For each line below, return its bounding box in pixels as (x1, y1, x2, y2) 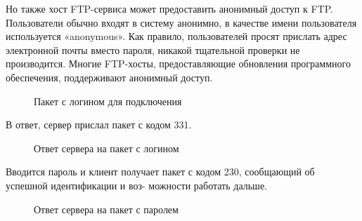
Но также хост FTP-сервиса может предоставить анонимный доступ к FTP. (6, 1, 333, 15)
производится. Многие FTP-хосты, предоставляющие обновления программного (6, 56, 351, 71)
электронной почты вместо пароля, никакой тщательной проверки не (6, 42, 300, 57)
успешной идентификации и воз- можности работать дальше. (6, 178, 267, 192)
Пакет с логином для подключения (34, 93, 182, 108)
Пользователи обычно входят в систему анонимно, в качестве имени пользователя (6, 15, 357, 29)
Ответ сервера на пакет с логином (34, 140, 179, 155)
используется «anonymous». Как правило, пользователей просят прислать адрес (6, 29, 347, 43)
